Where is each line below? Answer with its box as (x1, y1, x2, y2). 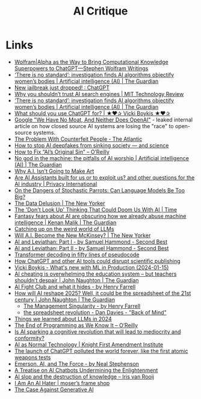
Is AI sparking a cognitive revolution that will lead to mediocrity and (14, 328, 181, 335)
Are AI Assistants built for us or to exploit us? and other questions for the (14, 174, 195, 181)
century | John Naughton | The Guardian (14, 296, 116, 303)
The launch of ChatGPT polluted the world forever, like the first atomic (14, 347, 188, 354)
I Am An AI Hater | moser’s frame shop (14, 379, 110, 386)
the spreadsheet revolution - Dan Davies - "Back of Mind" (23, 308, 167, 316)
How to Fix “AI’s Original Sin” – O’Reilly (14, 148, 110, 155)
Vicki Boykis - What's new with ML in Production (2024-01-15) (14, 264, 169, 271)
